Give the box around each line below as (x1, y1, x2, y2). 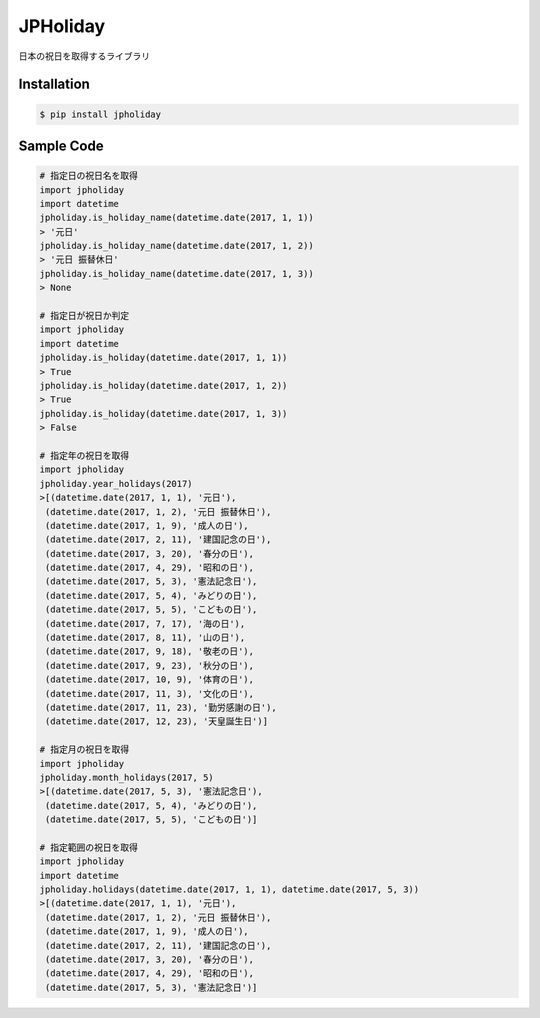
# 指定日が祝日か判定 (39, 310, 130, 322)
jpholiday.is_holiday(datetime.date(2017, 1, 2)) (39, 380, 288, 391)
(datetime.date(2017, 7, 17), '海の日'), (45, 618, 246, 629)
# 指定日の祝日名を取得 (39, 170, 139, 182)
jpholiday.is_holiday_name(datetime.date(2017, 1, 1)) (39, 212, 314, 224)
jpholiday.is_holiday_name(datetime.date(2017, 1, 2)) (39, 240, 314, 252)
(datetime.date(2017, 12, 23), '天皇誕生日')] (45, 716, 269, 727)
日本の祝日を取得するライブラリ (18, 50, 150, 62)
